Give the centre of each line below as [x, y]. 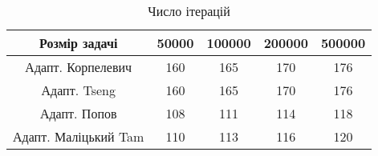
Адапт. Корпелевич [79, 67]
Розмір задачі [79, 43]
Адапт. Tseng [78, 90]
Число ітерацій [189, 11]
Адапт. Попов [78, 113]
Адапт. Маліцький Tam [79, 136]
